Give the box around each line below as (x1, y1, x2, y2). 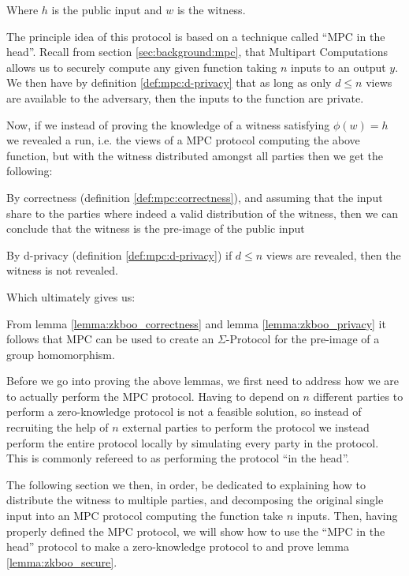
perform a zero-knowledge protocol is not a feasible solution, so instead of (6, 403, 362, 420)
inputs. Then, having (296, 507, 398, 524)
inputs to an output (291, 58, 386, 75)
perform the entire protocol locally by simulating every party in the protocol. (6, 434, 379, 451)
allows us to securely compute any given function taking (6, 58, 277, 75)
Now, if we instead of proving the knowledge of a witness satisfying (6, 116, 330, 133)
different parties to (313, 387, 403, 404)
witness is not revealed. (6, 262, 118, 279)
